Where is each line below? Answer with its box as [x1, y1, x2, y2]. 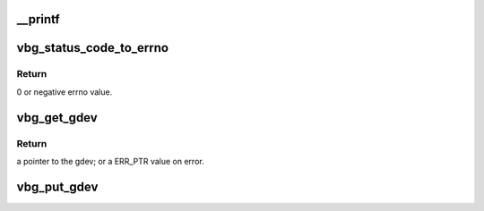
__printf [16, 12, 60, 27]
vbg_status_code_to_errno [16, 40, 169, 55]
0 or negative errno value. [16, 86, 113, 97]
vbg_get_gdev [16, 110, 98, 125]
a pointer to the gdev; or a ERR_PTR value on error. [16, 156, 205, 166]
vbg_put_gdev [16, 179, 99, 194]
